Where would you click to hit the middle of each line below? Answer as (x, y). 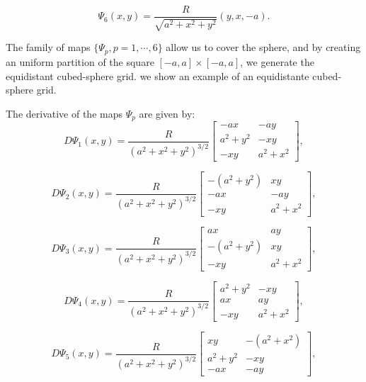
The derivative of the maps (64, 113)
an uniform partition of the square (80, 61)
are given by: (167, 113)
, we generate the (277, 61)
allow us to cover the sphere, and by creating (263, 47)
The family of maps (48, 47)
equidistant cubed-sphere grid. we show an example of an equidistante (158, 75)
